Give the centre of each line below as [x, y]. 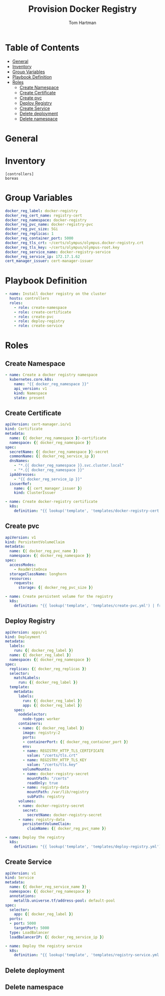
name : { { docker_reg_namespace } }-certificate [58, 438]
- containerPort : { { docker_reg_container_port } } [76, 742]
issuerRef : [21, 484]
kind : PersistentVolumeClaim [35, 542]
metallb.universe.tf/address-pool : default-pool [65, 900]
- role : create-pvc [34, 317]
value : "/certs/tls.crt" [52, 756]
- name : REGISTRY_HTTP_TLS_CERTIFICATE [64, 751]
